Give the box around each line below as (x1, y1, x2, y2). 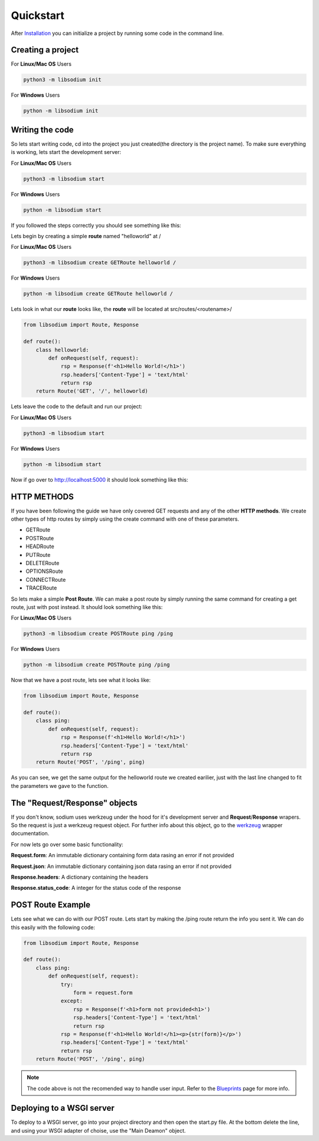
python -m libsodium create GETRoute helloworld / (23, 290, 174, 297)
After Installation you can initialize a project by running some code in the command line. (11, 30, 224, 37)
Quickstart (11, 9, 65, 22)
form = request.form (73, 989, 133, 996)
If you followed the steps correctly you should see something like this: (11, 222, 181, 229)
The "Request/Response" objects (11, 797, 138, 808)
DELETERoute (25, 560, 60, 567)
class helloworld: (35, 347, 89, 353)
